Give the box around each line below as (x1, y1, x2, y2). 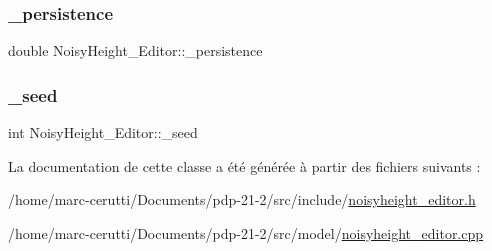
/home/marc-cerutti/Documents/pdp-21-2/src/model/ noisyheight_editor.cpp (8, 222, 484, 243)
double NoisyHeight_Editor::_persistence (8, 40, 263, 61)
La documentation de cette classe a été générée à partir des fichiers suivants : (8, 155, 481, 176)
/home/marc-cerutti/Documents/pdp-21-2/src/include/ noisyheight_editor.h (8, 189, 476, 210)
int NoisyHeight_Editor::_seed (8, 122, 198, 143)
